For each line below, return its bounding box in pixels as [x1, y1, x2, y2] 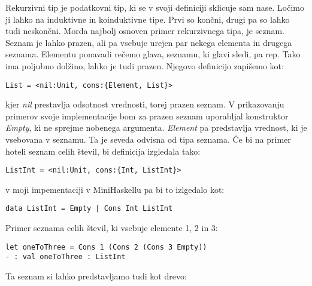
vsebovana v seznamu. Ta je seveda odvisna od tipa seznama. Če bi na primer [5, 133, 291, 145]
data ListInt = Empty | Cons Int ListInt [5, 204, 173, 213]
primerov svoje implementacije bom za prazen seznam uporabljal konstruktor [5, 109, 289, 122]
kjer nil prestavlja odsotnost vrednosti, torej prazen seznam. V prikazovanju [5, 98, 284, 110]
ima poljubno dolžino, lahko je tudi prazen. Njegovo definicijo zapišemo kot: [5, 59, 284, 72]
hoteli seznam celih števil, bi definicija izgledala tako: [5, 144, 201, 157]
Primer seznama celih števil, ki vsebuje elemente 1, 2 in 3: [5, 222, 218, 234]
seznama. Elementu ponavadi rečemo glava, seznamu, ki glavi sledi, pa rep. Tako [5, 48, 301, 60]
